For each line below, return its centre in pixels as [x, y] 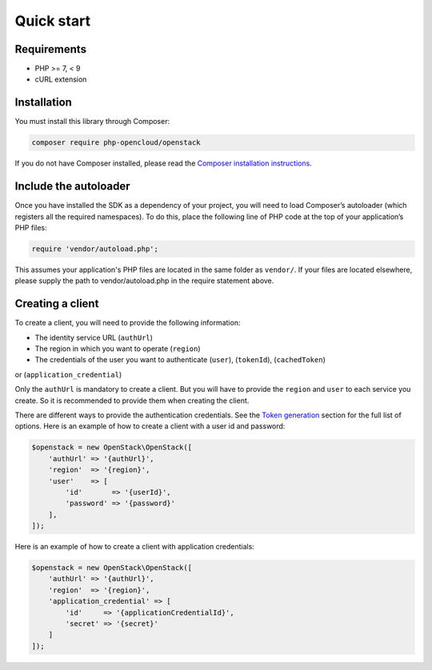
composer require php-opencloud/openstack [116, 143]
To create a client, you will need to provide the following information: [128, 323]
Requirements [51, 49]
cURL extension [61, 79]
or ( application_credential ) [68, 374]
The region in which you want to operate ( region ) [118, 349]
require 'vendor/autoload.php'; [95, 249]
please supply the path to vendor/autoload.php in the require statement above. [144, 281]
